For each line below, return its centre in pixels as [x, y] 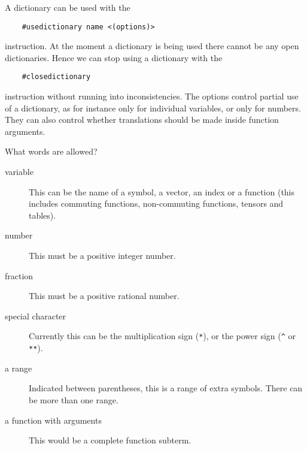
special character [36, 315]
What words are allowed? [51, 151]
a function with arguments [53, 420]
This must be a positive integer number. [102, 256]
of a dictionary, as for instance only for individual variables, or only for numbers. [153, 108]
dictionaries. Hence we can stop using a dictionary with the [114, 57]
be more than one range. [74, 399]
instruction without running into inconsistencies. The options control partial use [152, 96]
